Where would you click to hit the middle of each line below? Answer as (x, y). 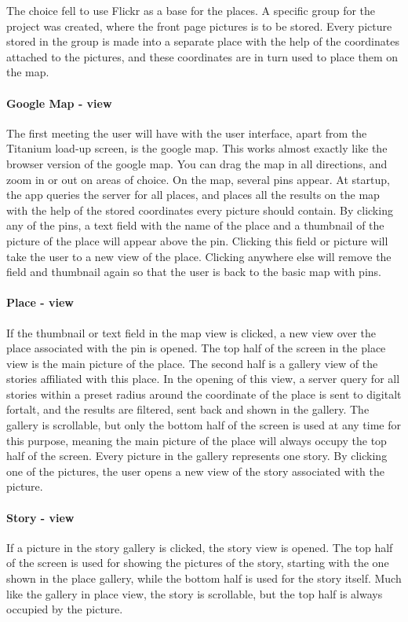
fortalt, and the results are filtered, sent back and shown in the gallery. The (188, 409)
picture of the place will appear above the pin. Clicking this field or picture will (197, 240)
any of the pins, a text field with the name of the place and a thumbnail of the (195, 225)
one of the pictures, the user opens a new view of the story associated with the (195, 471)
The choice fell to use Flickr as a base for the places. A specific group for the (191, 10)
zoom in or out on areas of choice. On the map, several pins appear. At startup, (198, 179)
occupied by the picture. (65, 609)
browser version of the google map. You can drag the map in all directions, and (197, 163)
